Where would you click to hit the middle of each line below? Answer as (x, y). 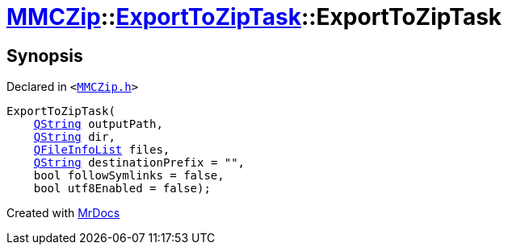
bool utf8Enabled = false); (122, 189)
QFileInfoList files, (102, 150)
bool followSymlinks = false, (129, 176)
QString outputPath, (98, 124)
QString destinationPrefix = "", (139, 163)
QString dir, (74, 137)
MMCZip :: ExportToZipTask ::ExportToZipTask (254, 17)
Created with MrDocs (63, 213)
